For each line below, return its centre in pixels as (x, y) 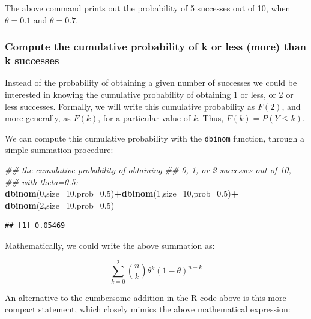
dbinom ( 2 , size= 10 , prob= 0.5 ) (60, 205)
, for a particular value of (144, 118)
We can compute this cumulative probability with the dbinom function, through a (155, 138)
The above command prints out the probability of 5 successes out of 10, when (148, 8)
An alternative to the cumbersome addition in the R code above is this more (146, 297)
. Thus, (210, 118)
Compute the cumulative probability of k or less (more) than (156, 46)
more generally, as (38, 118)
